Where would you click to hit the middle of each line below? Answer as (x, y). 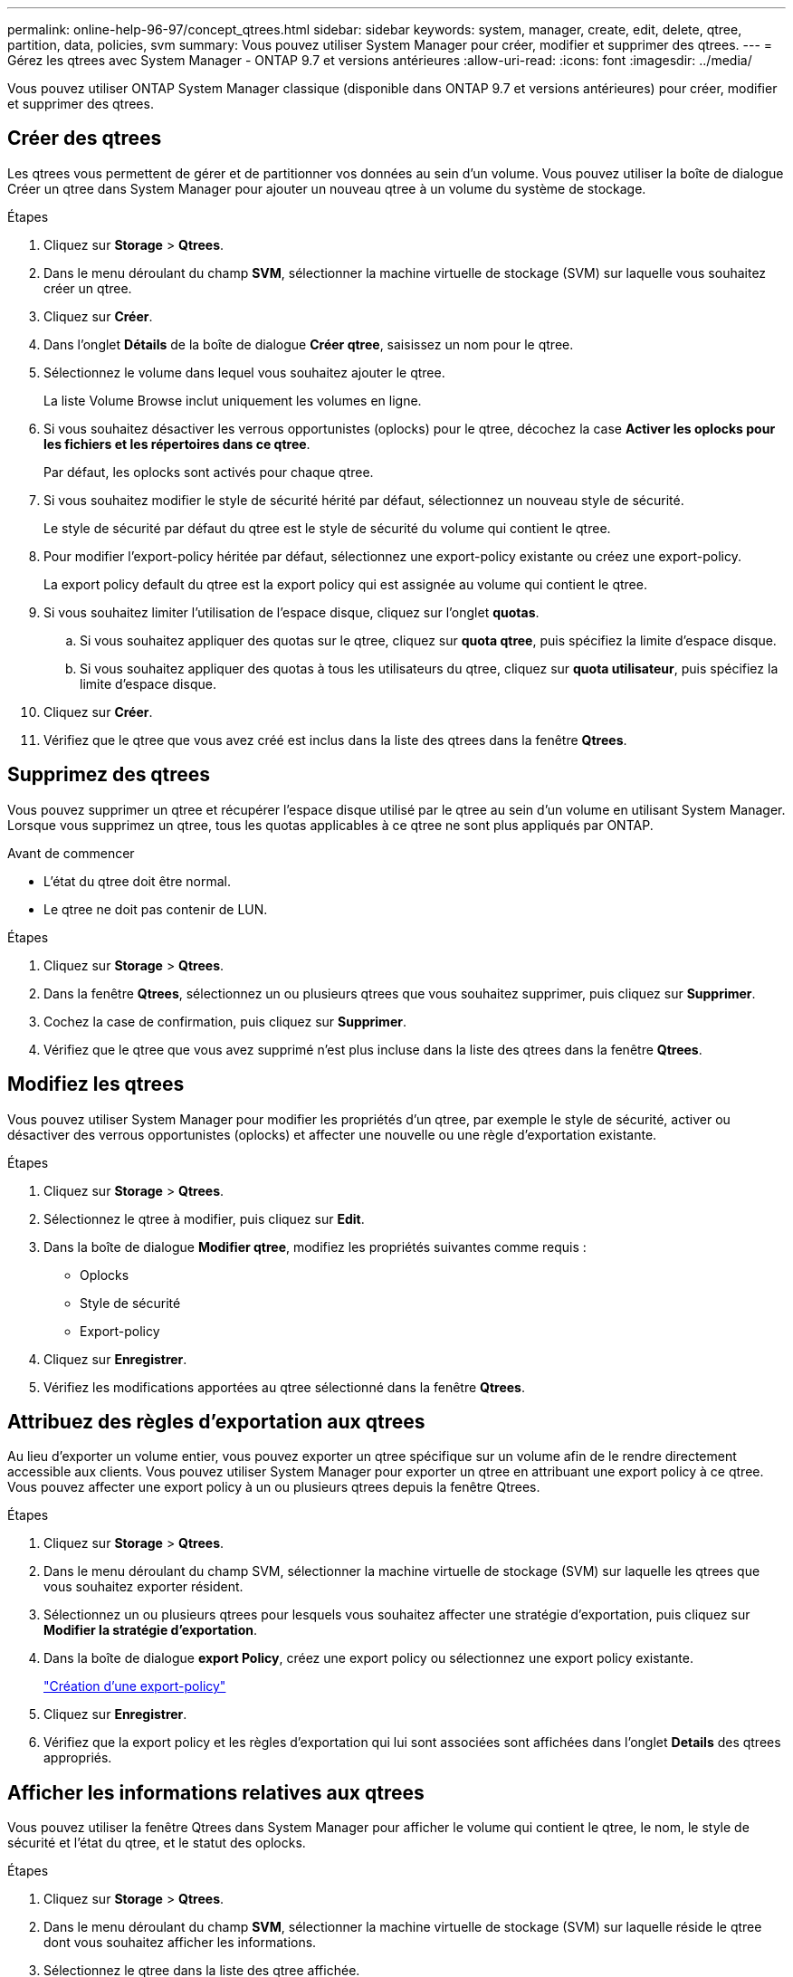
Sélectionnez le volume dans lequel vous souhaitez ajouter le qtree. (244, 372)
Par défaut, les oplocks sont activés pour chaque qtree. (209, 472)
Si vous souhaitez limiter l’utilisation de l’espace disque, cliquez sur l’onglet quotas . (291, 612)
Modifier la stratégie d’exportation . (151, 1630)
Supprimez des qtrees (109, 775)
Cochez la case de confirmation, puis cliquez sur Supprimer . (225, 1021)
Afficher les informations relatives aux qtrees (216, 1792)
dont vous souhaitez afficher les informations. (180, 1943)
